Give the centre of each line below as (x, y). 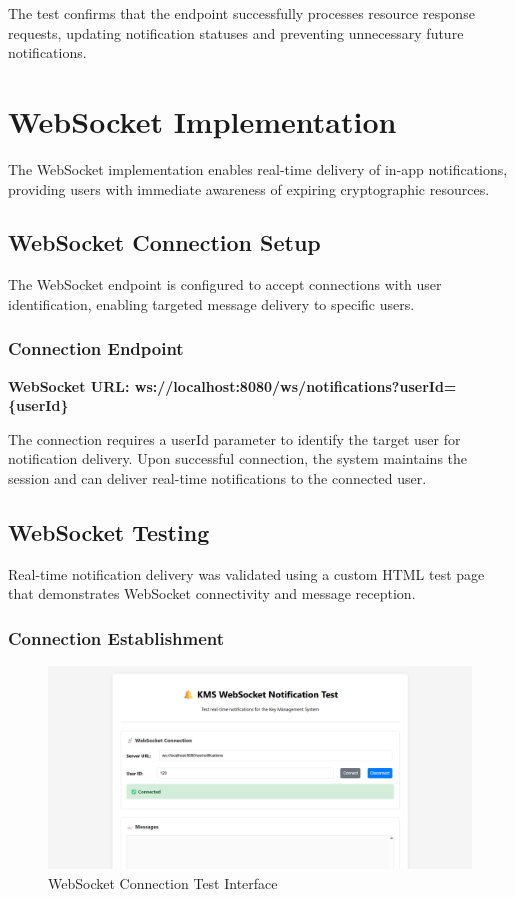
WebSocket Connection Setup (164, 242)
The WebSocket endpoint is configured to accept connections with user (225, 284)
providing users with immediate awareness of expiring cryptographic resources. (249, 188)
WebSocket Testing (109, 532)
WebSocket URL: (69, 385)
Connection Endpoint (96, 348)
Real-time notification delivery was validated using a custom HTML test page (246, 573)
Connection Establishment (116, 637)
